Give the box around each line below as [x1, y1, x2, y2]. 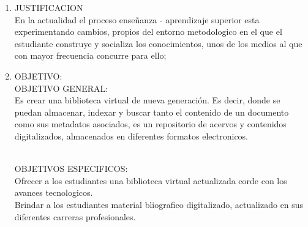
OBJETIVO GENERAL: [14, 81, 108, 94]
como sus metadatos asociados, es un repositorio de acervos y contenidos [14, 117, 287, 130]
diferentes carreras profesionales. [14, 210, 136, 223]
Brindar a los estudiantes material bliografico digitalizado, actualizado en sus [14, 198, 304, 210]
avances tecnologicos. [14, 186, 93, 199]
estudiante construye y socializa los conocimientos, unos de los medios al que [14, 37, 302, 50]
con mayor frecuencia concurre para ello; [14, 49, 167, 62]
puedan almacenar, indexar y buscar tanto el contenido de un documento [14, 105, 289, 118]
